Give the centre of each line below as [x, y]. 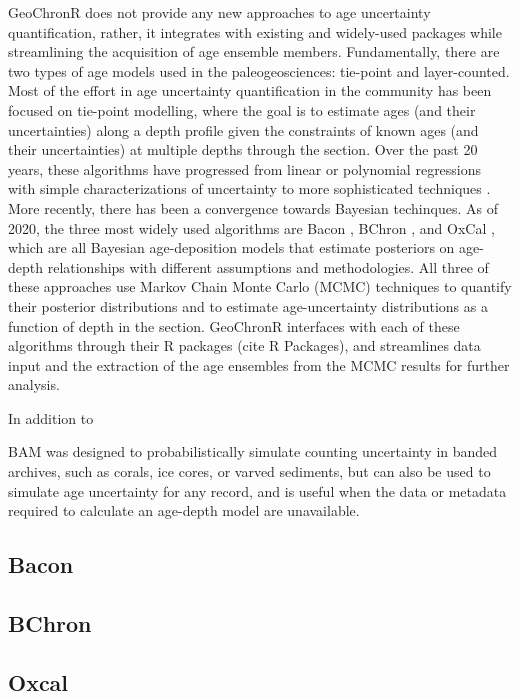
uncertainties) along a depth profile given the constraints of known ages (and [243, 129]
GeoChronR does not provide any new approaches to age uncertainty [219, 12]
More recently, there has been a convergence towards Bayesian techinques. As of [253, 207]
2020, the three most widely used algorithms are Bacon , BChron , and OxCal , [251, 227]
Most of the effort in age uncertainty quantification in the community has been [250, 90]
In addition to [51, 417]
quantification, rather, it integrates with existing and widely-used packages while [255, 31]
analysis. [34, 384]
